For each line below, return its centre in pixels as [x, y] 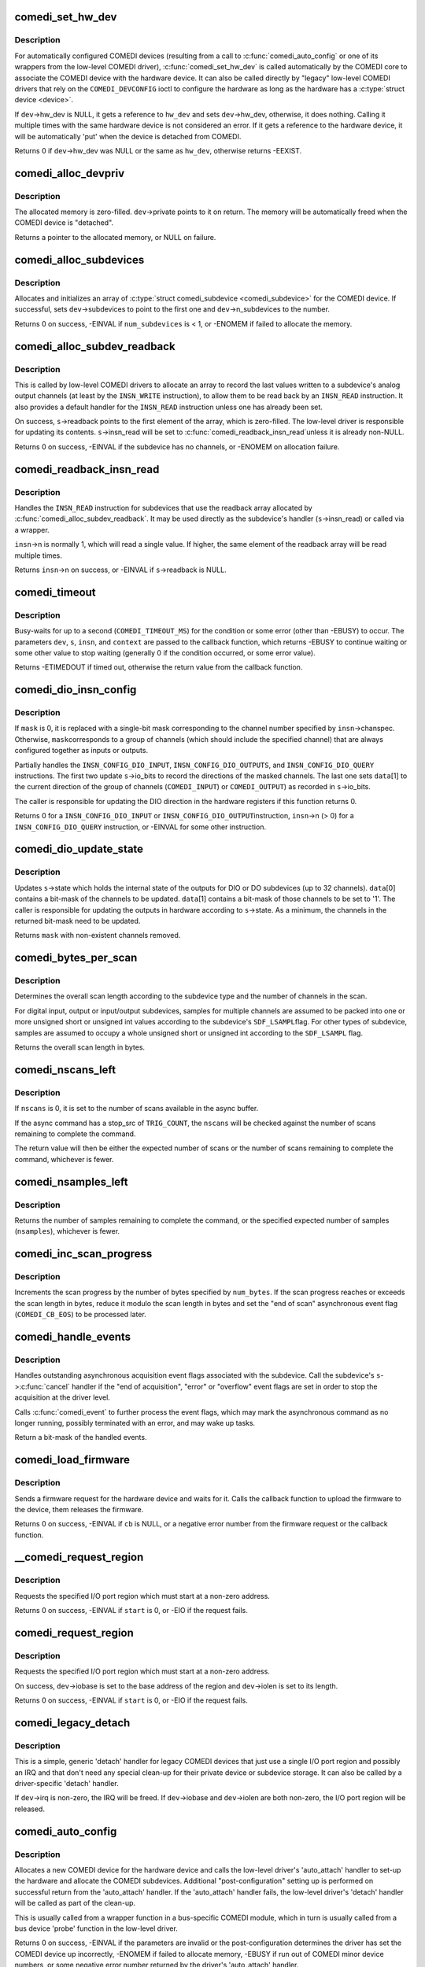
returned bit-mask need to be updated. [78, 921]
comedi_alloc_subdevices [79, 260]
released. [30, 1809]
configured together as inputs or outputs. [81, 751]
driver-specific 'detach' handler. [67, 1784]
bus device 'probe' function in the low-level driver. [96, 1928]
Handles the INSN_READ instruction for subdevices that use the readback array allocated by [163, 508]
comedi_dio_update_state [79, 849]
